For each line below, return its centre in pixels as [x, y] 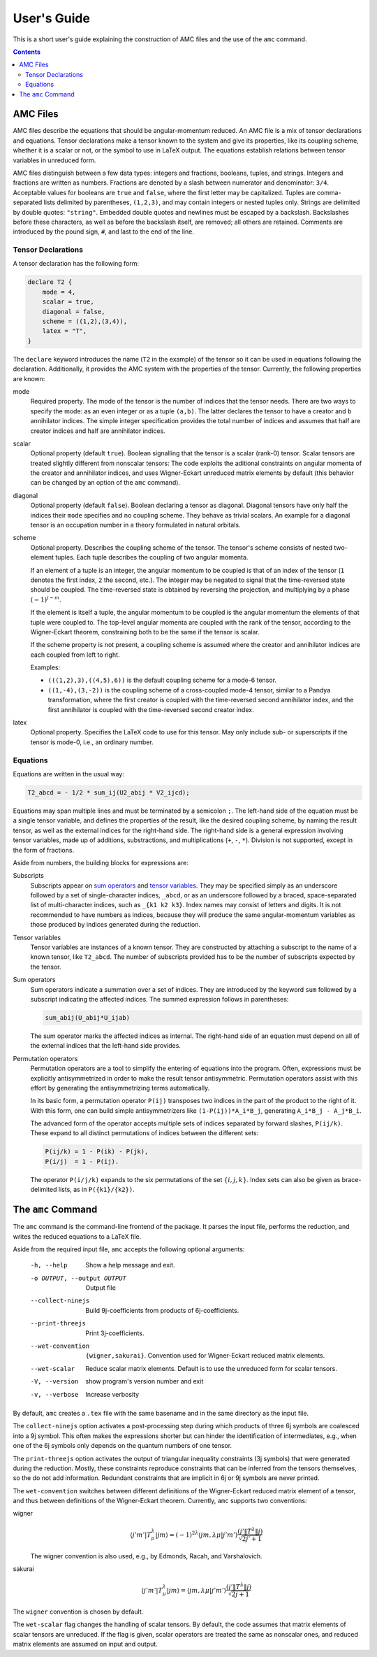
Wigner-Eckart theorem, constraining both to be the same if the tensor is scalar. [145, 632]
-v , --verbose [54, 1394]
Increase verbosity [112, 1394]
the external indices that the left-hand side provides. [106, 1046]
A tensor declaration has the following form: [76, 264]
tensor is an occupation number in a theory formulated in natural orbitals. [135, 525]
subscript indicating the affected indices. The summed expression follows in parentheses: [160, 999]
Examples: [45, 667]
